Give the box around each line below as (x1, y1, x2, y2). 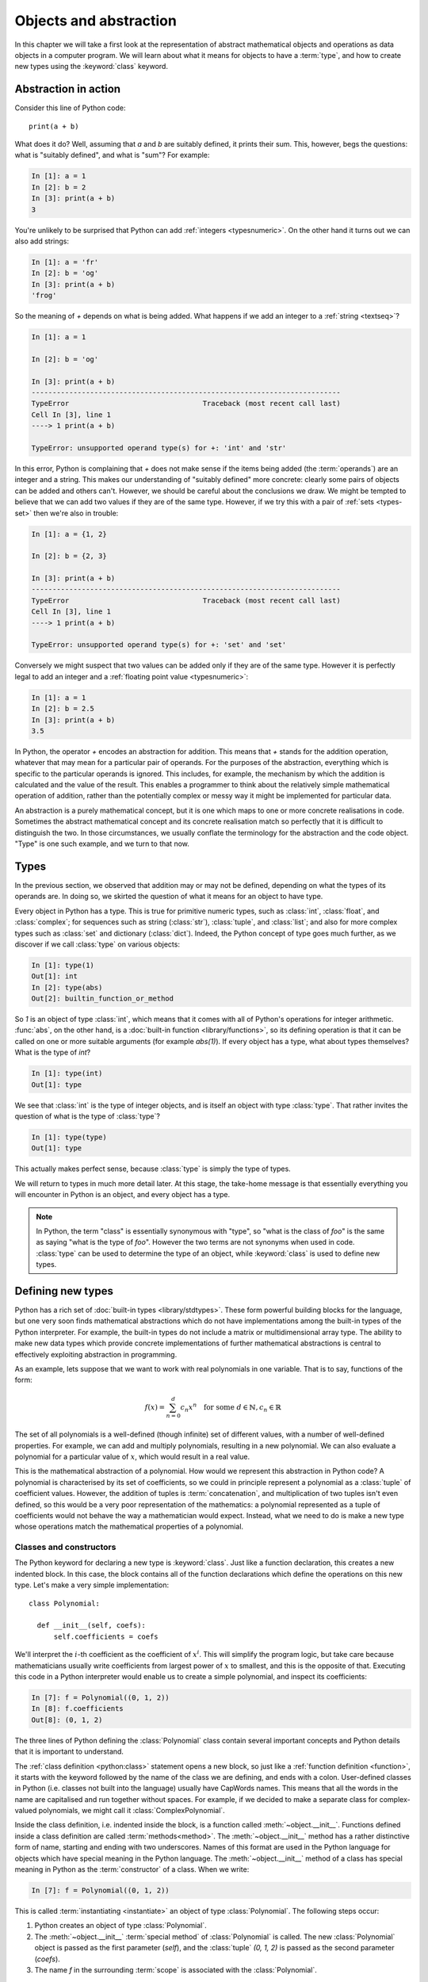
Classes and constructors (14, 1542, 117, 1553)
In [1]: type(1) (31, 960, 95, 970)
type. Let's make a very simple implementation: (14, 1580, 170, 1590)
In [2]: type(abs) (31, 983, 103, 992)
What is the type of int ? (14, 1047, 91, 1058)
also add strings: (14, 236, 69, 246)
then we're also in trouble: (32, 508, 119, 518)
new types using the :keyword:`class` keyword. (14, 62, 168, 71)
